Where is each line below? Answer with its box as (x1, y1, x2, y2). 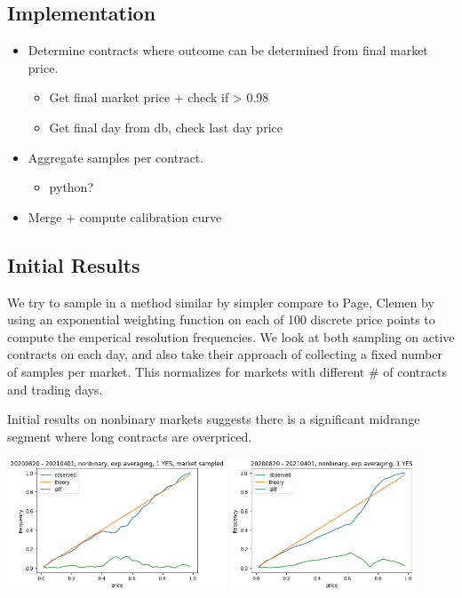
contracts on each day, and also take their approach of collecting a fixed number (7, 345, 442, 363)
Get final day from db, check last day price (49, 117, 283, 136)
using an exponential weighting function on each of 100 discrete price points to (7, 310, 435, 329)
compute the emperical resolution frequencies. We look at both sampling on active (7, 327, 455, 346)
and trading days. (7, 379, 103, 398)
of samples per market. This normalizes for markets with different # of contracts (7, 362, 447, 380)
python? (49, 178, 93, 196)
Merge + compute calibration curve (28, 207, 222, 226)
